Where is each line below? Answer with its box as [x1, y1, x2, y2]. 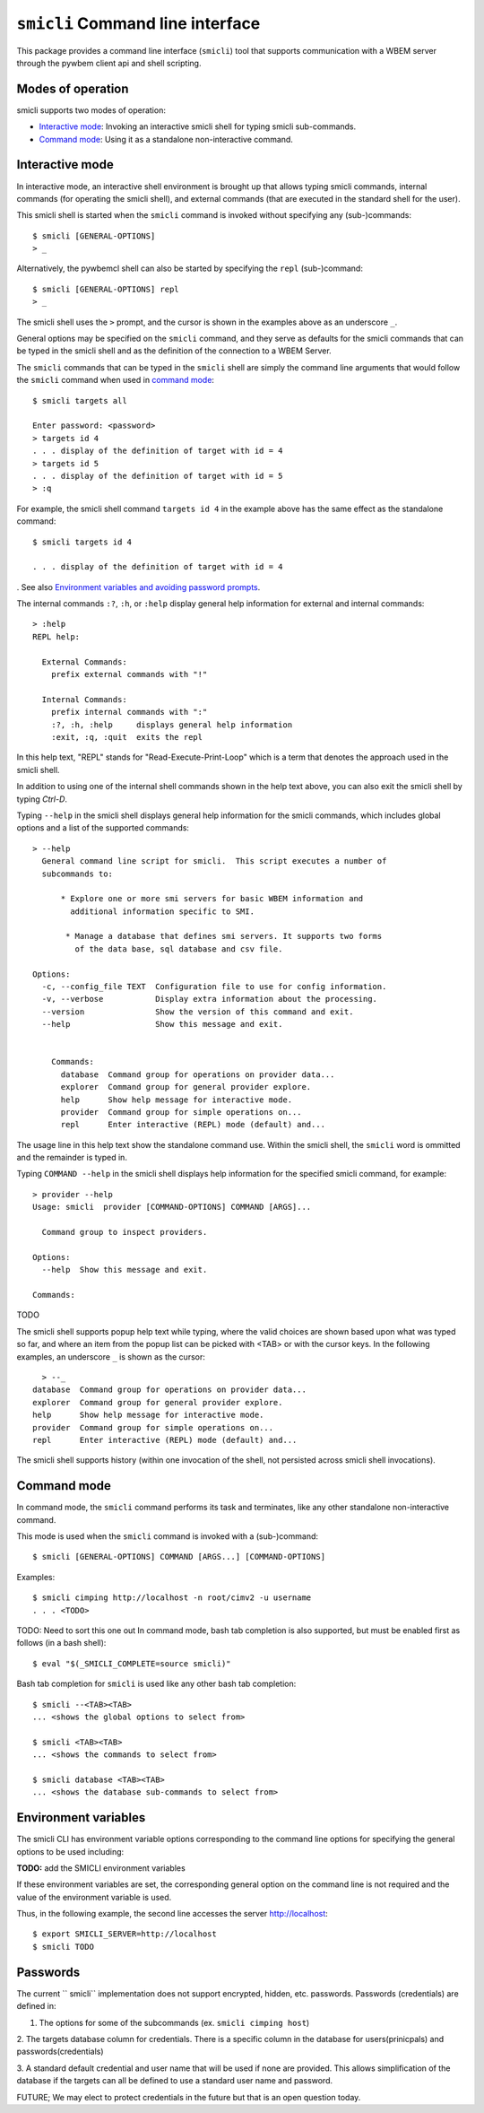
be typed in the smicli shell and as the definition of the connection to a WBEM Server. [16, 345, 332, 356]
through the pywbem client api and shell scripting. [16, 57, 202, 68]
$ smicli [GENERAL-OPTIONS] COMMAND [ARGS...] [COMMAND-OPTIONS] [32, 1552, 326, 1562]
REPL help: [32, 631, 81, 641]
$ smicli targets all [32, 396, 127, 405]
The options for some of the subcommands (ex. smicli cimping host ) [39, 2017, 310, 2028]
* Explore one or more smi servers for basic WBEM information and [60, 893, 364, 904]
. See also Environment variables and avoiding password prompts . [16, 581, 261, 592]
